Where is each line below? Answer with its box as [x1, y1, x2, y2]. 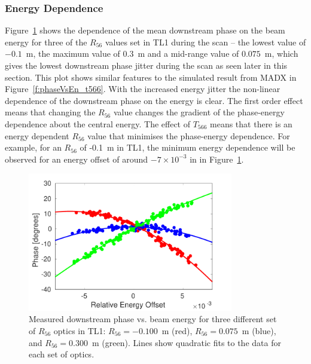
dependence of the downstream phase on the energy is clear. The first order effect [5, 94, 303, 106]
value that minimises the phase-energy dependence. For [87, 129, 290, 142]
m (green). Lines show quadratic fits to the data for [92, 336, 281, 348]
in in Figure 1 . [190, 152, 244, 165]
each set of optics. [29, 348, 94, 360]
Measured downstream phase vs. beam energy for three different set [29, 313, 277, 325]
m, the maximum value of [26, 47, 120, 60]
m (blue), [242, 325, 276, 337]
